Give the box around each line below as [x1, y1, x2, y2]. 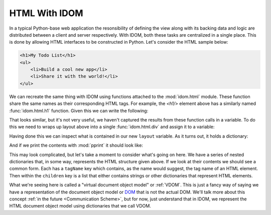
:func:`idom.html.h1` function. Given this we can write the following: [9, 107, 149, 114]
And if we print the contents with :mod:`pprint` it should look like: [9, 142, 143, 148]
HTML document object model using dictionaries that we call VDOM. [9, 203, 152, 209]
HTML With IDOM [9, 8, 83, 19]
